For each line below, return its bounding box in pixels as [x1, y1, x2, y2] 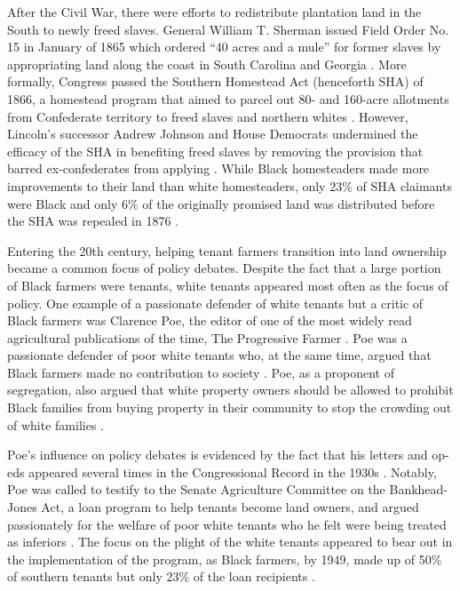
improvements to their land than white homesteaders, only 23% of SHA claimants [7, 176, 452, 195]
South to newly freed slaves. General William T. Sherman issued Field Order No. [7, 20, 449, 38]
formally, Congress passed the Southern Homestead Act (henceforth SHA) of [7, 72, 424, 91]
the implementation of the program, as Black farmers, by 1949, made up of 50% [7, 549, 442, 568]
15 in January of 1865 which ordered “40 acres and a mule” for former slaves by [7, 37, 441, 56]
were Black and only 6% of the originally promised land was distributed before [7, 194, 435, 212]
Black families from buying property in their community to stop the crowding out [7, 398, 452, 417]
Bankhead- [389, 480, 448, 499]
